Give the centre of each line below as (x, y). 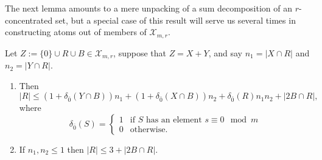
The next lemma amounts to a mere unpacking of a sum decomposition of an (149, 8)
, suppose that (140, 52)
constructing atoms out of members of (76, 32)
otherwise (148, 130)
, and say (226, 52)
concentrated (29, 20)
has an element (174, 120)
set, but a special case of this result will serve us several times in (175, 20)
